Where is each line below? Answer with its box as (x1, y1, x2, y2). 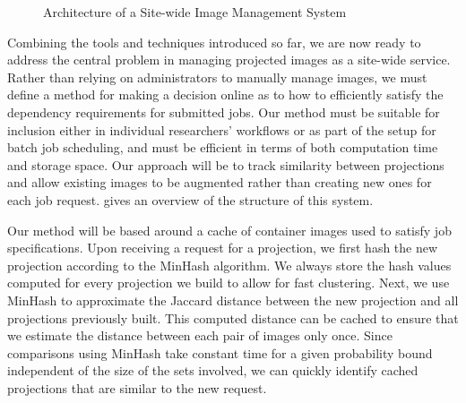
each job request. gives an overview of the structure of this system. (7, 190, 374, 209)
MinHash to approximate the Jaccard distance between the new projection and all (7, 290, 459, 309)
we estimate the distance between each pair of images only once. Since (7, 326, 393, 345)
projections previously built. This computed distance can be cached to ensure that (7, 308, 459, 327)
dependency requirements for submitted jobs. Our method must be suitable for (7, 102, 440, 121)
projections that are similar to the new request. (7, 378, 267, 397)
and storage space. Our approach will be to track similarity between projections (7, 155, 444, 174)
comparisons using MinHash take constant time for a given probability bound (7, 343, 433, 362)
